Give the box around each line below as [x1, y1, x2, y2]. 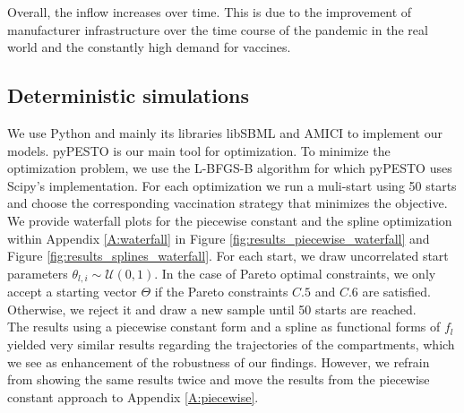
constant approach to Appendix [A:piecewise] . [7, 387, 259, 406]
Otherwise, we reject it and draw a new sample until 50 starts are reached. [7, 299, 417, 318]
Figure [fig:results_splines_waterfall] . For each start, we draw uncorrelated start [7, 246, 449, 265]
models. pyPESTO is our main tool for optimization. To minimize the [7, 141, 391, 159]
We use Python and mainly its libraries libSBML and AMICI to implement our [7, 123, 443, 142]
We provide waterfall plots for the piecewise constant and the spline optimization [7, 211, 452, 229]
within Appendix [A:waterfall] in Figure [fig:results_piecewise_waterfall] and [7, 228, 430, 247]
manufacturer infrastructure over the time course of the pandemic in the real [7, 20, 428, 39]
